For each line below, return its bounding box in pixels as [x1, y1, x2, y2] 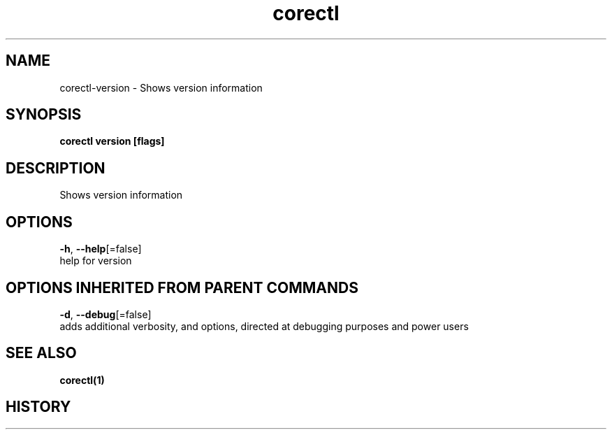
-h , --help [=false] [59, 243, 142, 255]
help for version [59, 255, 132, 267]
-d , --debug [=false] [59, 308, 152, 320]
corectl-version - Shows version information [59, 81, 263, 94]
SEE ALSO [6, 344, 77, 362]
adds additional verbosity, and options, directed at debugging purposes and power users [59, 320, 469, 332]
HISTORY [6, 398, 71, 416]
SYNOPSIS [6, 106, 82, 124]
